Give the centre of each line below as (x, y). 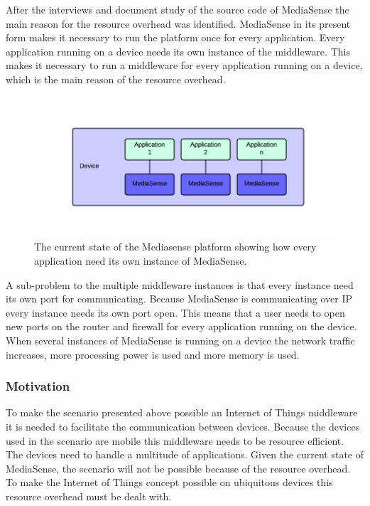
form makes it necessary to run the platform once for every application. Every (175, 37)
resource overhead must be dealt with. (89, 496)
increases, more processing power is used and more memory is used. (153, 354)
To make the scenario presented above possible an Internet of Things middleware (182, 412)
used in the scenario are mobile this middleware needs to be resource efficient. (175, 440)
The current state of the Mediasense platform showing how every (175, 247)
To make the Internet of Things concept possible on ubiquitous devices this (169, 482)
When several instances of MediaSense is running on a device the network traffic (180, 340)
